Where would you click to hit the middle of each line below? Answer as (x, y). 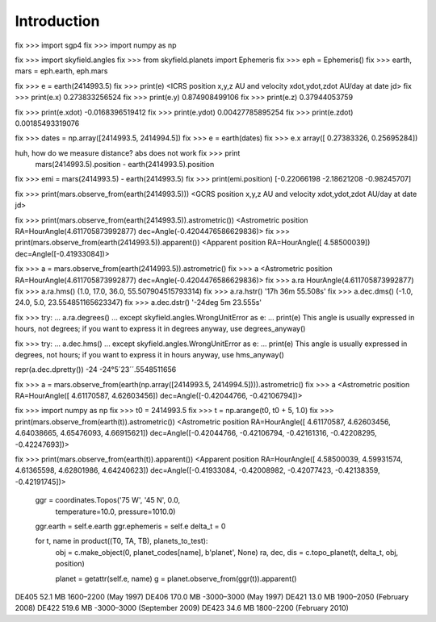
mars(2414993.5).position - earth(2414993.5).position (125, 165)
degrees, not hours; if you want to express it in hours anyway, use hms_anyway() (149, 354)
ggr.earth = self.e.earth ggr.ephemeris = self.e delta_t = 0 (130, 526)
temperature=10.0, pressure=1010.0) (115, 511)
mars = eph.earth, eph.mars (61, 71)
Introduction (57, 21)
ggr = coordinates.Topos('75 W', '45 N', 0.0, (108, 500)
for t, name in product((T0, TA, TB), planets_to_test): (122, 541)
